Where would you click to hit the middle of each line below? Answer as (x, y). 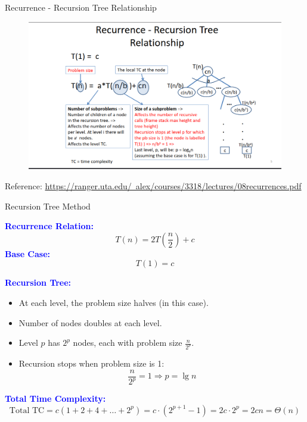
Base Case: (28, 253)
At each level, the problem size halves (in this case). (114, 302)
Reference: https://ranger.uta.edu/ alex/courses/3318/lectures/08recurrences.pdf (153, 186)
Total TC (27, 410)
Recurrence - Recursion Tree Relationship (81, 7)
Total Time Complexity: (55, 398)
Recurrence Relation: (49, 226)
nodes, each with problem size (128, 343)
